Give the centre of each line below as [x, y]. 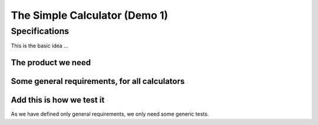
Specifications [40, 31]
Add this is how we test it [58, 100]
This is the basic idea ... [40, 46]
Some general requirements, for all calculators [98, 81]
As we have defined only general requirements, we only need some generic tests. [110, 114]
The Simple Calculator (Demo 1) [90, 15]
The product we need [51, 62]
